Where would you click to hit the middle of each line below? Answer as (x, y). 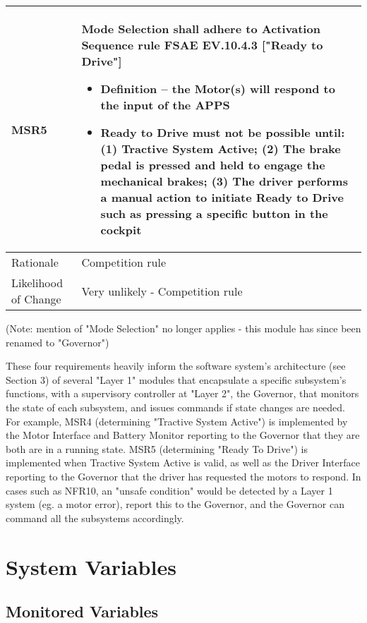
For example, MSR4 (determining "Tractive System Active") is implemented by (177, 421)
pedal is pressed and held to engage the (213, 165)
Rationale (35, 262)
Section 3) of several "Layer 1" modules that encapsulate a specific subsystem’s (176, 379)
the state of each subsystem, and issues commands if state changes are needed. (175, 407)
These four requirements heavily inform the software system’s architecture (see (176, 366)
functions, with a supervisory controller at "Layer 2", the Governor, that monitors (182, 393)
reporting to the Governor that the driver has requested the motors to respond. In (183, 476)
